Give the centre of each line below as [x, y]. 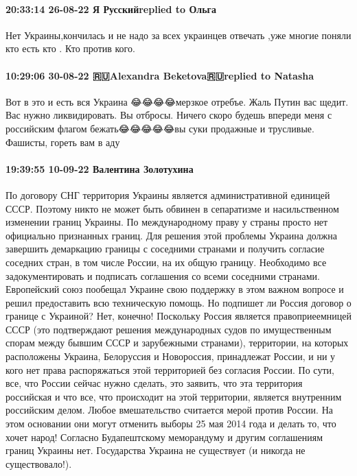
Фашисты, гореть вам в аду [63, 142]
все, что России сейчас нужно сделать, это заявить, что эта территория [154, 383]
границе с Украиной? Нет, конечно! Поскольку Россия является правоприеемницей [178, 316]
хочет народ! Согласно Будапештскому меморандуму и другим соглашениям [164, 437]
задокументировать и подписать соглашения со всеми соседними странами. [163, 275]
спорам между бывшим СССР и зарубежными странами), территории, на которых [177, 343]
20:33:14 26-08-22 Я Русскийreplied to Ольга [111, 9]
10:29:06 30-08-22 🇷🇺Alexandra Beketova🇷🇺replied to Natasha [160, 75]
